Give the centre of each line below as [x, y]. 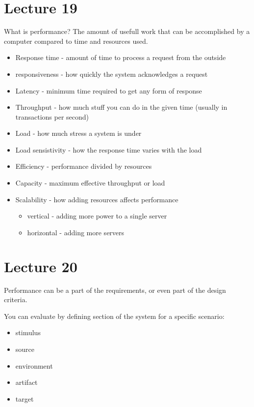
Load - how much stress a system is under [78, 133]
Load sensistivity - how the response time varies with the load [109, 149]
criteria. [16, 299]
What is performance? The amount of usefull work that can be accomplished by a [127, 31]
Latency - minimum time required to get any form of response [109, 90]
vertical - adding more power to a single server [97, 216]
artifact [26, 382]
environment [34, 365]
